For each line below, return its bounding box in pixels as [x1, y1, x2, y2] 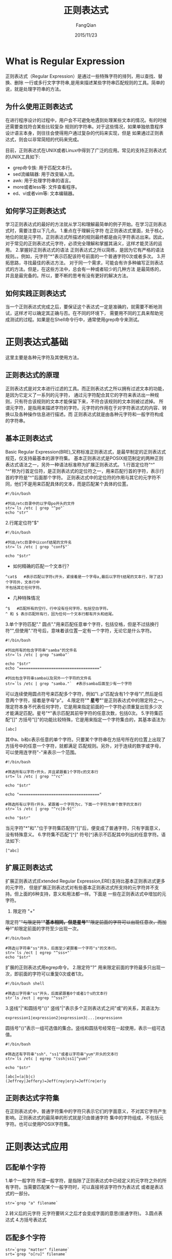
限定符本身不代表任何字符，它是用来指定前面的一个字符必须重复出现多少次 [5, 703, 162, 709]
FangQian [76, 22, 96, 28]
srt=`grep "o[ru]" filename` [5, 1252, 68, 1257]
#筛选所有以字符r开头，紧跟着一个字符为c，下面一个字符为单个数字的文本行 [5, 802, 142, 807]
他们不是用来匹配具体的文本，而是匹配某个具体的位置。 [14, 481, 131, 487]
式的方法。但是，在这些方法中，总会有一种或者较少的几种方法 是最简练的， [5, 266, 164, 272]
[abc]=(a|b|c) [5, 1074, 36, 1079]
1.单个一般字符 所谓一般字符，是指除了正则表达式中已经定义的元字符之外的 [5, 1177, 162, 1184]
